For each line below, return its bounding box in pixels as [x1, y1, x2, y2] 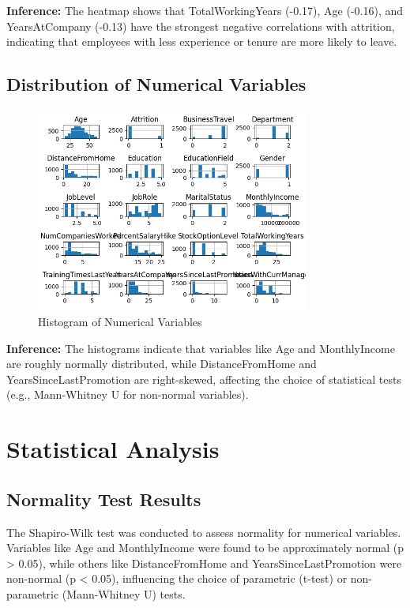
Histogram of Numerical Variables [38, 313, 202, 329]
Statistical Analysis [6, 433, 220, 465]
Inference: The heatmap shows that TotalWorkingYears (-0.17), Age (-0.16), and [6, 2, 404, 18]
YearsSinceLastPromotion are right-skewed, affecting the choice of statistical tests [6, 370, 401, 387]
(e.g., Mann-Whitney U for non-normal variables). [6, 386, 249, 403]
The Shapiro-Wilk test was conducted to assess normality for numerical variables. [6, 524, 401, 540]
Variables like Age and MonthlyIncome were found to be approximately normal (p [6, 539, 404, 556]
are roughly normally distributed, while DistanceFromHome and [6, 355, 317, 372]
